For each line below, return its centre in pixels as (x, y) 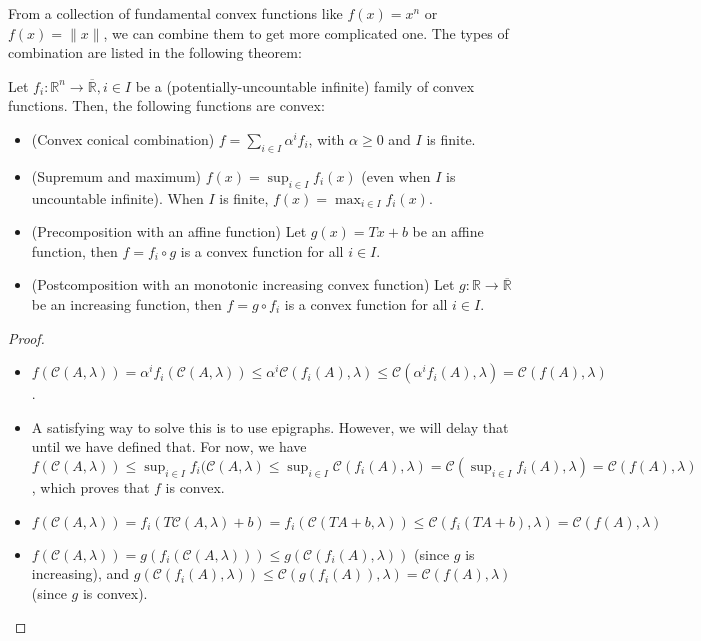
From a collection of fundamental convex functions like (175, 13)
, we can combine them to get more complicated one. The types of (306, 32)
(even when (396, 175)
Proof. (26, 337)
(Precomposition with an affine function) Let (169, 231)
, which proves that (90, 486)
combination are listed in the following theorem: (155, 52)
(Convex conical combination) (123, 138)
